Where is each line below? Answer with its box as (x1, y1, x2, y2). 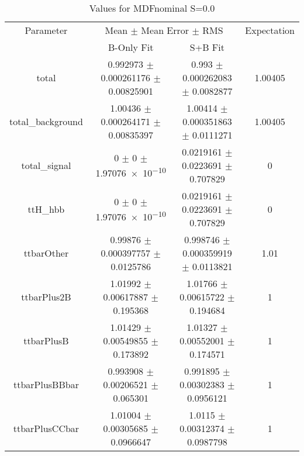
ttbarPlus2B (21, 290, 71, 303)
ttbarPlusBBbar (13, 378, 79, 391)
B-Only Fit (108, 40, 154, 54)
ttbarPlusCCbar (13, 422, 80, 435)
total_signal (21, 158, 71, 172)
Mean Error (141, 23, 189, 37)
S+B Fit (189, 40, 224, 54)
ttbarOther (23, 246, 69, 260)
